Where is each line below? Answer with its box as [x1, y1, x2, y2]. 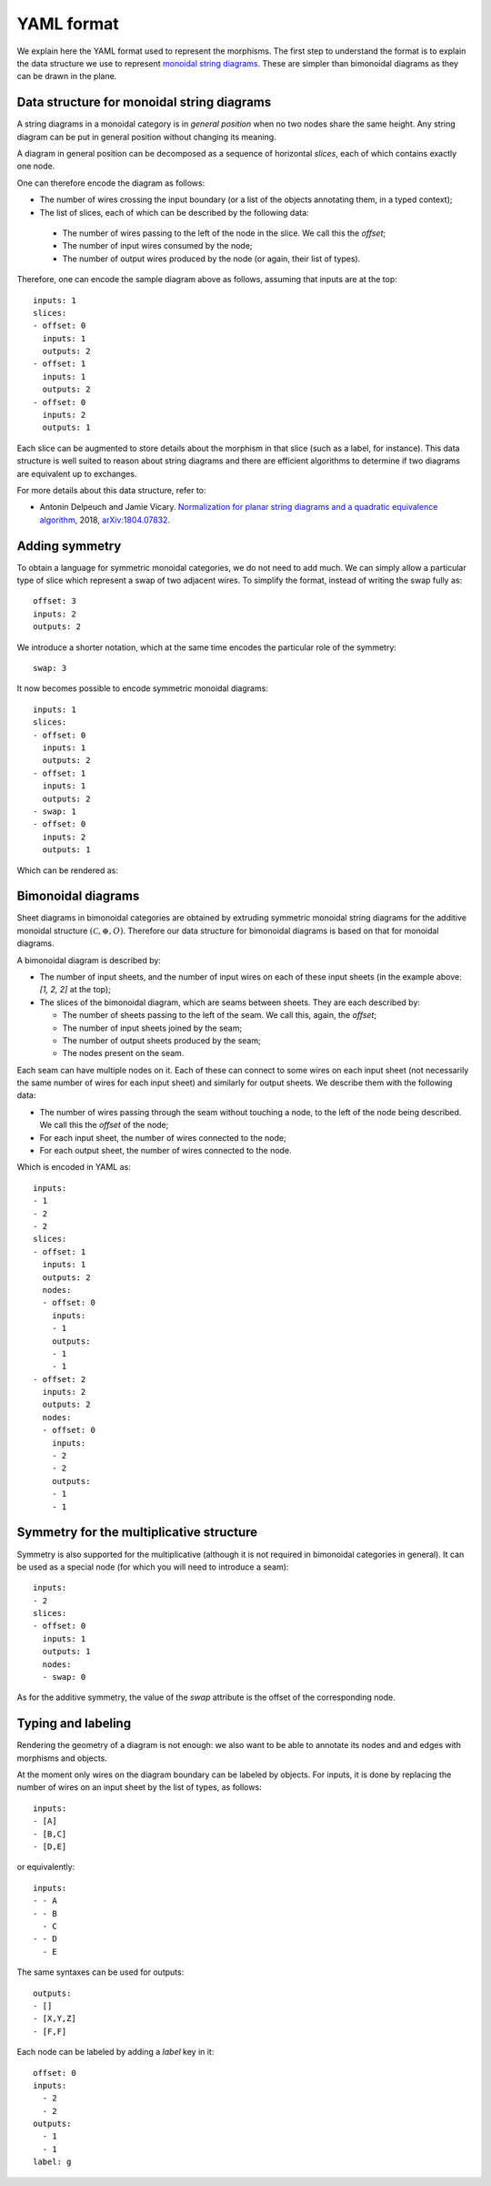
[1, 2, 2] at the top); [39, 984, 111, 995]
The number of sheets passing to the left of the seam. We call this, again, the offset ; [62, 1010, 377, 1021]
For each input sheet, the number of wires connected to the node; [39, 1132, 286, 1143]
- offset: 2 [33, 1374, 86, 1384]
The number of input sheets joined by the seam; [62, 1022, 243, 1033]
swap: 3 [33, 663, 67, 674]
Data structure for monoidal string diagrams [16, 95, 272, 110]
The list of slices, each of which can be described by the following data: [39, 207, 309, 218]
